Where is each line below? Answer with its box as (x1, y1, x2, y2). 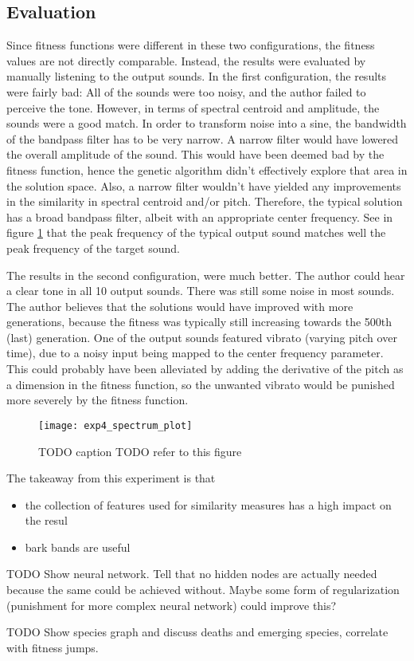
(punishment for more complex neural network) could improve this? (6, 596, 337, 613)
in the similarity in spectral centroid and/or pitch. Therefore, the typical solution (6, 193, 403, 210)
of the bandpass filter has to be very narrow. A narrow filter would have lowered (6, 130, 399, 147)
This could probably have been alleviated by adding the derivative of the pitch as (6, 360, 404, 377)
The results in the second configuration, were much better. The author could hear (6, 266, 405, 283)
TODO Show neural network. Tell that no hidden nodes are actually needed (6, 565, 377, 582)
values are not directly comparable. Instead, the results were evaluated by (6, 52, 366, 69)
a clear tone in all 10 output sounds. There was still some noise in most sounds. (6, 282, 395, 299)
